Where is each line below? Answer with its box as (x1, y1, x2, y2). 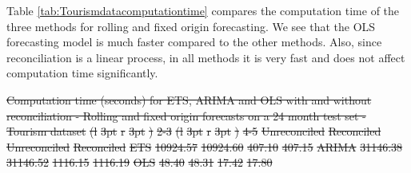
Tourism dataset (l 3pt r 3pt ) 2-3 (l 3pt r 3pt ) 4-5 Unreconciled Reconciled (6, 123, 381, 140)
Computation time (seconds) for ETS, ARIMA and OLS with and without (6, 91, 372, 108)
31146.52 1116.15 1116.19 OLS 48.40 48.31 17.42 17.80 (6, 154, 273, 171)
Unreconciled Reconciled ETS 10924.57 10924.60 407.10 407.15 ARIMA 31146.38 (6, 138, 403, 155)
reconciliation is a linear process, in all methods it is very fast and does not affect (6, 49, 405, 65)
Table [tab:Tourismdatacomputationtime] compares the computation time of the (6, 2, 400, 18)
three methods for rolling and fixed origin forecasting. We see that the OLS (6, 18, 376, 34)
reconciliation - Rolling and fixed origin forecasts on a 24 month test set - (6, 107, 366, 124)
